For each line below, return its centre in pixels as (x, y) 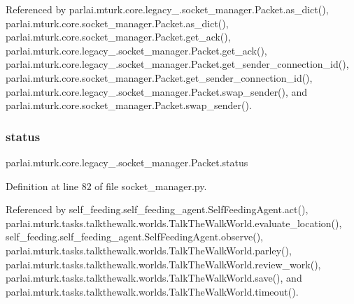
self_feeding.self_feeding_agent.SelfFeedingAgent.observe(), (135, 237)
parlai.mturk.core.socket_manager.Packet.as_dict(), (117, 23)
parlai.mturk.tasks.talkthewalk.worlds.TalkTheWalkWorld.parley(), (149, 250)
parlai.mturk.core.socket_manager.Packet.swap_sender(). (129, 105)
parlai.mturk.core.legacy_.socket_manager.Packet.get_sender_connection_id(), (177, 64)
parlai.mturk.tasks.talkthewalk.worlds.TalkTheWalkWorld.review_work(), (163, 264)
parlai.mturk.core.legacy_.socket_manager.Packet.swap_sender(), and (157, 91)
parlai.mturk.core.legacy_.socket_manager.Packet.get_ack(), (136, 50)
